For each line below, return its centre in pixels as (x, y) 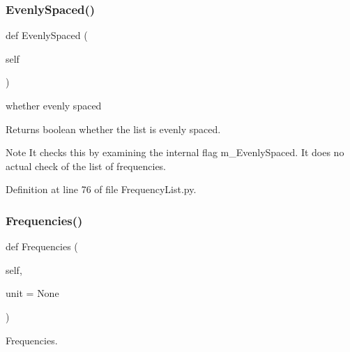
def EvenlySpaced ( (47, 35)
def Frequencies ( (42, 246)
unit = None (32, 293)
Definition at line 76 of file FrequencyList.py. (101, 189)
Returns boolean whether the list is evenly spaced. (113, 129)
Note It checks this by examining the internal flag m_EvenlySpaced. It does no (175, 152)
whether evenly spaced (54, 105)
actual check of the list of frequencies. (86, 166)
